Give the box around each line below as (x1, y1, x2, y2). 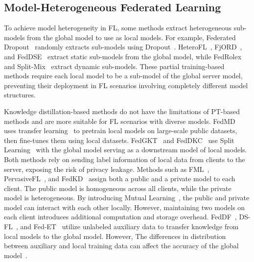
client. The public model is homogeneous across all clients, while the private (4, 183, 231, 193)
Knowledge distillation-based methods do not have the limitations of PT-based (4, 106, 240, 116)
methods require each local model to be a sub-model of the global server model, (4, 71, 243, 81)
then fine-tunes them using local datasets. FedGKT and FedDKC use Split (4, 135, 234, 145)
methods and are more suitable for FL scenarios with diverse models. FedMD (4, 116, 235, 126)
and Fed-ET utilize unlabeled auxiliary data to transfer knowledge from (20, 221, 239, 232)
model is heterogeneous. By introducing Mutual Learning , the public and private (4, 192, 250, 203)
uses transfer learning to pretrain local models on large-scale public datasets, (4, 125, 237, 136)
